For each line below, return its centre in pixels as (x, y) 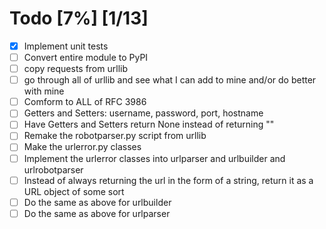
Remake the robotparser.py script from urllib (115, 136)
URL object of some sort (74, 191)
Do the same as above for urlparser (97, 213)
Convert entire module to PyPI (86, 57)
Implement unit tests (66, 46)
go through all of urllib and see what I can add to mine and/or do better (170, 80)
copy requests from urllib (75, 69)
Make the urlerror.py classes (82, 147)
